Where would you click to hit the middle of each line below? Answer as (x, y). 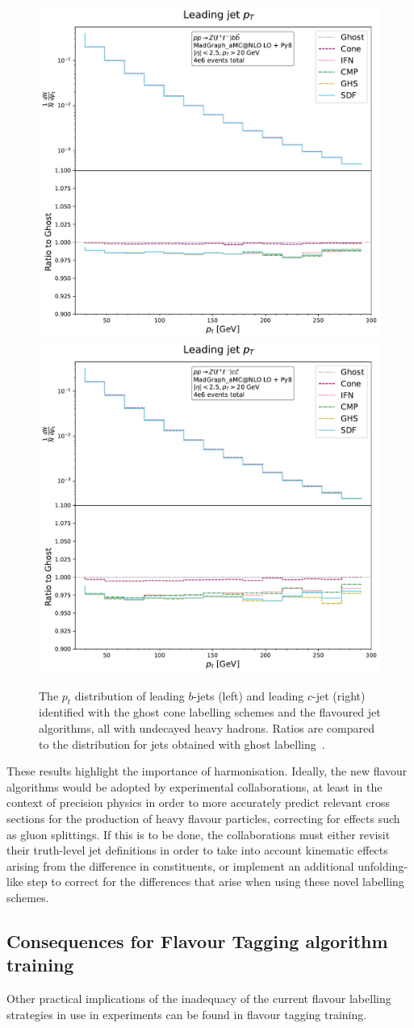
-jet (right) (339, 695)
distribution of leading (130, 695)
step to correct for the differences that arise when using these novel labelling (215, 882)
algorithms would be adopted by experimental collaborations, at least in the (194, 786)
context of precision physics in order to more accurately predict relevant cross (199, 802)
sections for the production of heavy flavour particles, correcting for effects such (203, 819)
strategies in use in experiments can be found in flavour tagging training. (187, 1014)
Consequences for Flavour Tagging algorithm (197, 941)
